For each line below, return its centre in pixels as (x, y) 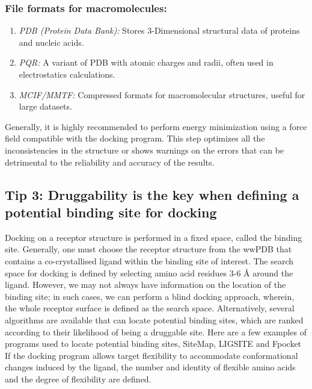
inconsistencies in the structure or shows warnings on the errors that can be (145, 150)
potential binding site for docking (111, 212)
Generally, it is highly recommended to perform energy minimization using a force (156, 126)
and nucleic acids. (51, 42)
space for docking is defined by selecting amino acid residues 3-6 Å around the (149, 272)
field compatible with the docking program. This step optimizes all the (135, 138)
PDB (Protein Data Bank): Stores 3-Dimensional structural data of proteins (159, 30)
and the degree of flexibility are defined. (78, 378)
